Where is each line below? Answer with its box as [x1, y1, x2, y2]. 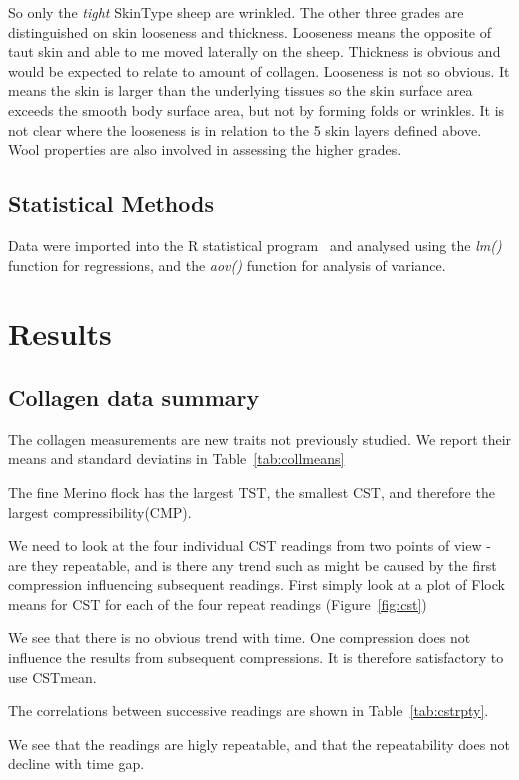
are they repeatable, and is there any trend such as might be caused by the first [8, 554, 497, 575]
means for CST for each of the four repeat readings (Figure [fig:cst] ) [8, 593, 427, 614]
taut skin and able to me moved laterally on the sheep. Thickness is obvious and [8, 41, 501, 62]
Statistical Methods [8, 188, 214, 219]
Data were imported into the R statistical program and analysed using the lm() [8, 234, 502, 255]
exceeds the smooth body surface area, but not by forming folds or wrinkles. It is [8, 99, 505, 120]
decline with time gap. [8, 753, 145, 774]
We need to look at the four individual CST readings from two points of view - [8, 535, 491, 556]
